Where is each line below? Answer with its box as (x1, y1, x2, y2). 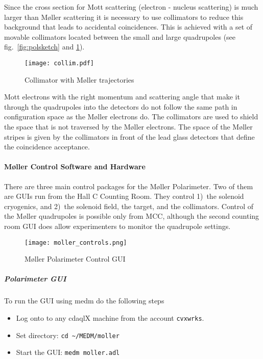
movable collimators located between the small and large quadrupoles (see (4, 31, 236, 42)
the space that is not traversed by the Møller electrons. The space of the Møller (4, 121, 253, 132)
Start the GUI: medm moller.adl (16, 347, 120, 357)
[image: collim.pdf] (25, 59, 94, 67)
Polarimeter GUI (4, 273, 66, 284)
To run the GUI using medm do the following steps (4, 295, 164, 306)
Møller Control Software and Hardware (4, 161, 146, 172)
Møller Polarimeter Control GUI (25, 253, 126, 264)
